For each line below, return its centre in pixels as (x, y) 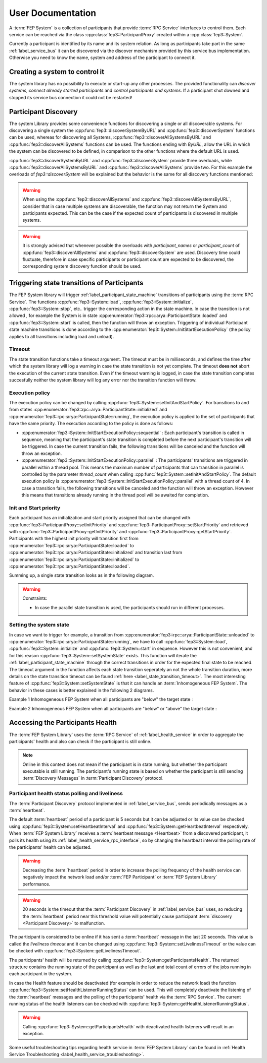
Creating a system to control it (57, 72)
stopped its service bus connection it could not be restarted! (71, 97)
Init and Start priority (35, 507)
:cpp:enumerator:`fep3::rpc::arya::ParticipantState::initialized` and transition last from (96, 553)
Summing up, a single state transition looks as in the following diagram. (82, 575)
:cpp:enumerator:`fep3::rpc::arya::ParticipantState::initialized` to (74, 559)
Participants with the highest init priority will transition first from (74, 539)
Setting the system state (39, 625)
